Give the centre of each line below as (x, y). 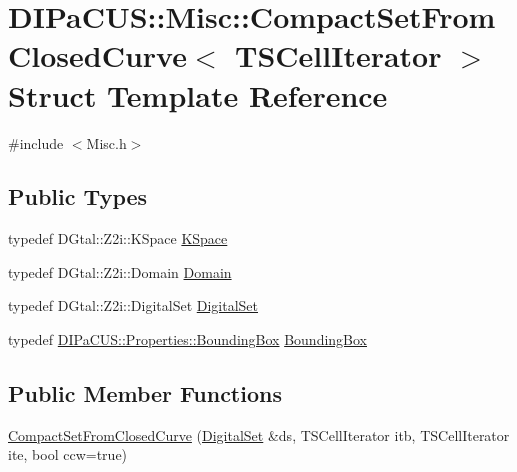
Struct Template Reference (198, 94)
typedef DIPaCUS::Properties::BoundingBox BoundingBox (188, 339)
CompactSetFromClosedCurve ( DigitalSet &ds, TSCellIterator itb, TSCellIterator (259, 434)
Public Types (78, 196)
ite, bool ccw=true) (68, 454)
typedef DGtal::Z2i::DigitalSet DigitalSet (133, 305)
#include (36, 142)
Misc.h (106, 142)
